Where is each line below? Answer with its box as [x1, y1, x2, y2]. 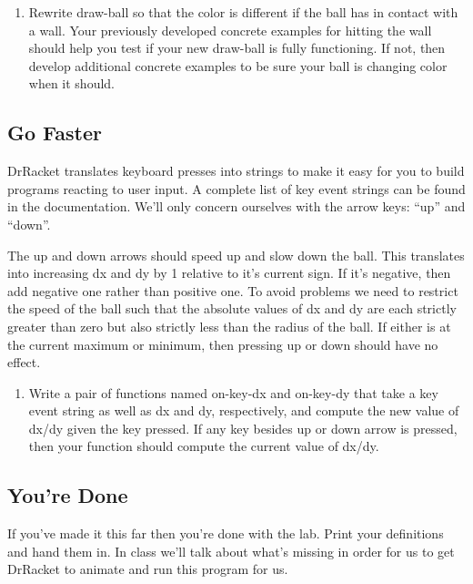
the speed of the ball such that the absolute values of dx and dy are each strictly [7, 299, 457, 318]
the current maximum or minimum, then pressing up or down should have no [7, 334, 438, 353]
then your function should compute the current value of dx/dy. [28, 436, 379, 456]
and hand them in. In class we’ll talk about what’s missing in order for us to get [7, 541, 455, 560]
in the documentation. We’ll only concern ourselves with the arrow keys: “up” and [7, 197, 466, 216]
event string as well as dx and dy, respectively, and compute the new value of [28, 401, 459, 420]
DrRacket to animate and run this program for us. [7, 559, 288, 579]
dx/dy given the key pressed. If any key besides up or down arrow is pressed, [28, 418, 458, 437]
